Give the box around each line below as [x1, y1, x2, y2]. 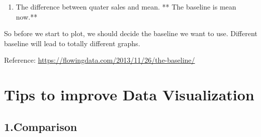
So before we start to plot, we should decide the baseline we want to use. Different [4, 28, 257, 39]
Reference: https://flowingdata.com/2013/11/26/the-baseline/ [4, 55, 195, 65]
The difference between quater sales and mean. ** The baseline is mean [16, 2, 236, 12]
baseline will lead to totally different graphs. [4, 38, 140, 48]
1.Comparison [4, 118, 77, 134]
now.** [16, 11, 38, 22]
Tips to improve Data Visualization [4, 84, 254, 105]
